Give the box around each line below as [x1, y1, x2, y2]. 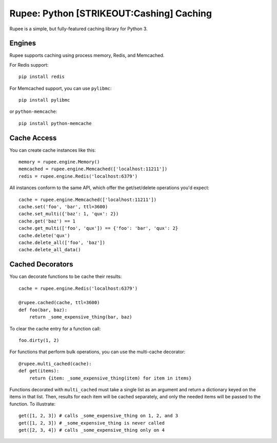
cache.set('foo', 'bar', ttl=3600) [18, 204, 108, 210]
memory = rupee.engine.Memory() [18, 159, 100, 165]
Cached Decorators [9, 260, 73, 269]
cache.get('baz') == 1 [18, 218, 76, 224]
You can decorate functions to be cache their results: [9, 273, 122, 279]
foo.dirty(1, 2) [18, 337, 60, 344]
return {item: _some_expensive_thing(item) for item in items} [29, 375, 192, 381]
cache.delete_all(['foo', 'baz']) [18, 240, 105, 246]
